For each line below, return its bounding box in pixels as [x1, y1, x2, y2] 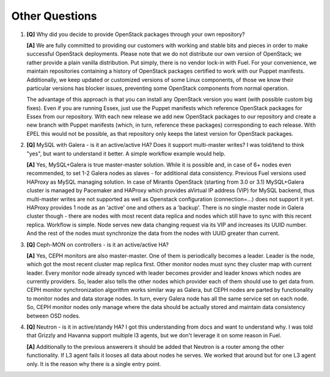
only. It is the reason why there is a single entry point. [26, 360, 161, 367]
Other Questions [11, 9, 97, 23]
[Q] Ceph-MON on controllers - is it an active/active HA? [26, 241, 169, 248]
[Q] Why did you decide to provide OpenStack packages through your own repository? [26, 31, 245, 38]
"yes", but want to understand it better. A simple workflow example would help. [26, 150, 226, 157]
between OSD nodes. [26, 312, 81, 319]
